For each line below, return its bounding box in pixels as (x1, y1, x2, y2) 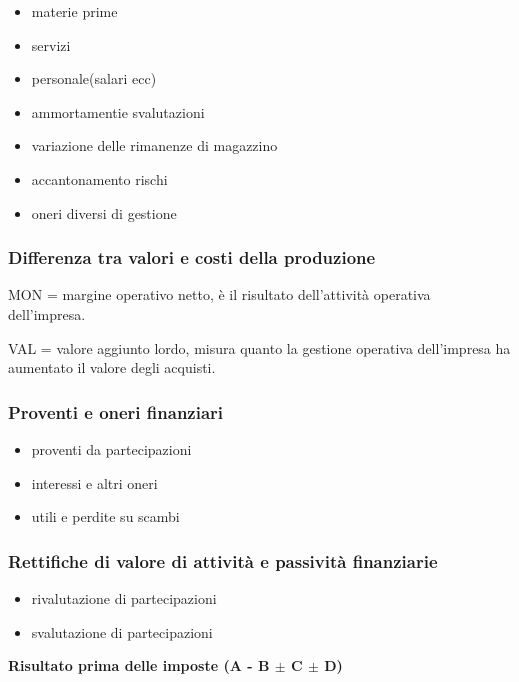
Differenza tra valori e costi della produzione (8, 245, 376, 270)
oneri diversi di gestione (31, 202, 177, 223)
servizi (31, 34, 71, 55)
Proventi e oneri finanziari (8, 399, 224, 424)
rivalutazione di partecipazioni (31, 587, 217, 608)
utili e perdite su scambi (31, 506, 180, 527)
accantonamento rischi (31, 168, 168, 189)
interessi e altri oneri (31, 472, 158, 493)
